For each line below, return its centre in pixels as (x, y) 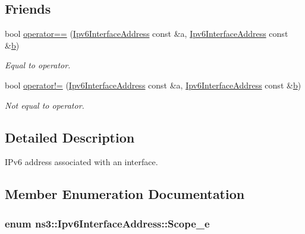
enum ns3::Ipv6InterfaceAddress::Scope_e (107, 223)
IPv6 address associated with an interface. (81, 162)
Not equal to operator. (45, 105)
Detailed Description (70, 137)
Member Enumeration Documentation (125, 194)
